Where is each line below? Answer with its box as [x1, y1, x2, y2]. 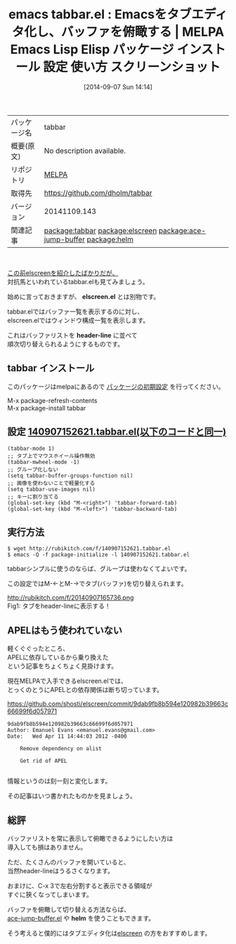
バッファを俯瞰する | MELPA [60, 24, 225, 40]
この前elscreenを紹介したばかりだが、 [7, 268, 119, 277]
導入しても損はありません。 [7, 843, 87, 851]
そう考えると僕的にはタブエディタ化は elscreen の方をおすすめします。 [7, 929, 211, 937]
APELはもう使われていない [7, 624, 123, 636]
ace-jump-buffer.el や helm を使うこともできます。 [7, 914, 155, 922]
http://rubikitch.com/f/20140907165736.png [7, 594, 134, 602]
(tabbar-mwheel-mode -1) [7, 458, 80, 465]
